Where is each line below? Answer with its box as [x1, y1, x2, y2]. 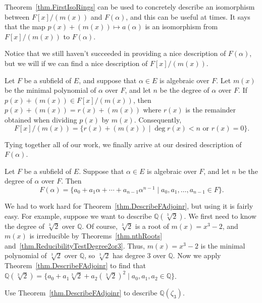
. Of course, [82, 220, 118, 231]
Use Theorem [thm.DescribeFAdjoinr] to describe [5, 287, 158, 298]
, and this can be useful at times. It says [126, 11, 250, 22]
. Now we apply [173, 250, 221, 261]
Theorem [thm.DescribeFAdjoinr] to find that [5, 260, 146, 270]
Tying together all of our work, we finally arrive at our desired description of [5, 139, 242, 149]
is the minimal [200, 240, 245, 251]
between [5, 11, 30, 22]
